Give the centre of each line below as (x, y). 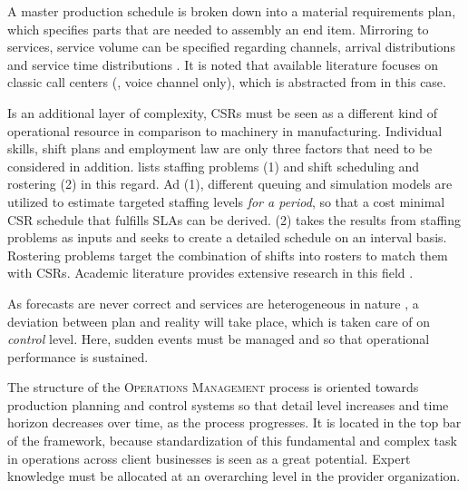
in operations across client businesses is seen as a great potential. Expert (209, 458)
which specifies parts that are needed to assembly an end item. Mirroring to (218, 29)
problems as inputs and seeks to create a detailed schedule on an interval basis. (227, 237)
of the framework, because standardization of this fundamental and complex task (232, 441)
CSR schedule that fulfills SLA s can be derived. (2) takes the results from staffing (234, 219)
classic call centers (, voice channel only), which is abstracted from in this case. (227, 82)
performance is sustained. (78, 356)
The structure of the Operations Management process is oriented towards (213, 387)
